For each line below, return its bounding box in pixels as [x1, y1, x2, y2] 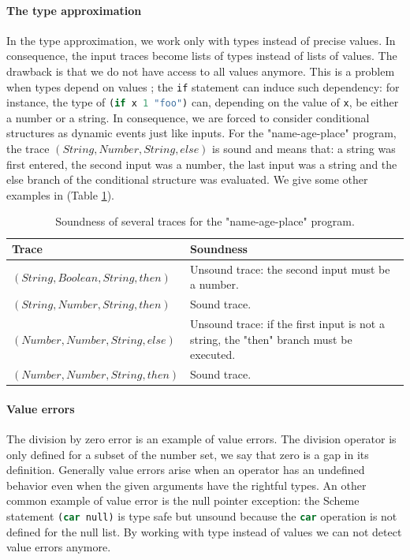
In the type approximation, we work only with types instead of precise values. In [6, 32, 396, 48]
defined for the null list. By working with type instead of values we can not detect [6, 523, 402, 539]
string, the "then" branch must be [190, 330, 352, 347]
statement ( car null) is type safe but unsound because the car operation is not [6, 508, 397, 525]
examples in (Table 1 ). [6, 186, 114, 203]
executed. [190, 346, 236, 363]
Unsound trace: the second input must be [190, 260, 390, 277]
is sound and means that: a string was [212, 140, 396, 157]
